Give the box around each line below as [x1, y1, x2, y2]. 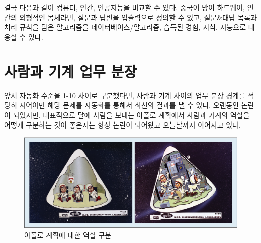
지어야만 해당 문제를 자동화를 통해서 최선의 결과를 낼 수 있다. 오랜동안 [19, 100, 239, 110]
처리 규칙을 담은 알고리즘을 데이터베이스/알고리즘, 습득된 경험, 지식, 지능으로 [4, 22, 246, 32]
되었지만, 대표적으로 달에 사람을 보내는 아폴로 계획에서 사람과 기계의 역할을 [13, 109, 250, 120]
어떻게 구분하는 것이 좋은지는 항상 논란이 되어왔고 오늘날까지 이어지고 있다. [4, 119, 241, 130]
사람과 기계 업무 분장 [4, 61, 137, 81]
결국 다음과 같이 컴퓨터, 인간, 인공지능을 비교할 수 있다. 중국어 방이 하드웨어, [4, 2, 245, 12]
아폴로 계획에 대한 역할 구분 [24, 229, 112, 240]
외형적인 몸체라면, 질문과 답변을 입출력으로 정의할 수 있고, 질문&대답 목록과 [19, 12, 257, 22]
